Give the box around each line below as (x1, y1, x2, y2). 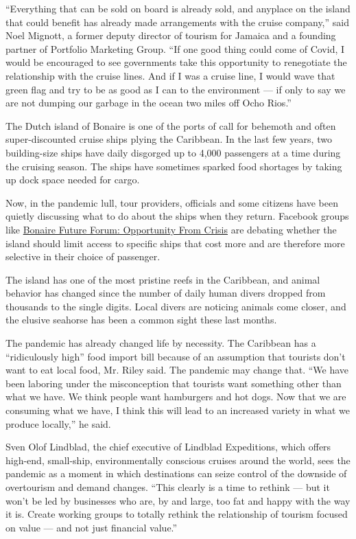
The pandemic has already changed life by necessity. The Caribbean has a (5, 336, 316, 350)
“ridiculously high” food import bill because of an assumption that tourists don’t (5, 349, 346, 363)
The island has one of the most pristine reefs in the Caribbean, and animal (5, 272, 320, 286)
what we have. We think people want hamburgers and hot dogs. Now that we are (5, 389, 346, 404)
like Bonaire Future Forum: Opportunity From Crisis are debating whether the (5, 222, 337, 236)
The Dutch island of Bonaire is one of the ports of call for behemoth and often (5, 118, 336, 133)
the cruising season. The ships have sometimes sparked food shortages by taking (5, 159, 342, 173)
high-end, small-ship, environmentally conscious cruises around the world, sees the (5, 452, 351, 467)
